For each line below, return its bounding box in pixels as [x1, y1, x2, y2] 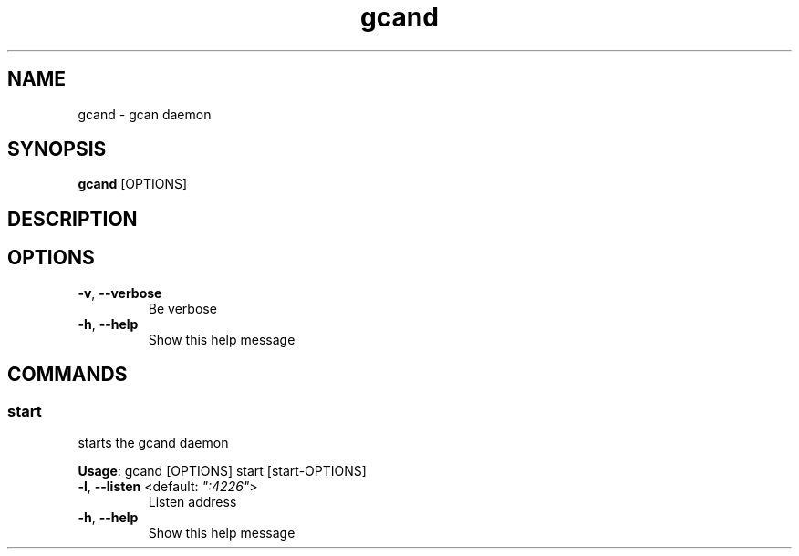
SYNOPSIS [7, 138, 107, 161]
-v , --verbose [78, 284, 162, 301]
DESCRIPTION [7, 207, 138, 231]
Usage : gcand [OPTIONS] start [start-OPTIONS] [78, 462, 367, 479]
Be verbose [148, 300, 217, 316]
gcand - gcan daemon [78, 106, 212, 122]
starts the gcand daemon [78, 434, 229, 450]
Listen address [148, 493, 237, 510]
